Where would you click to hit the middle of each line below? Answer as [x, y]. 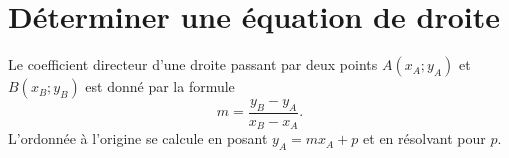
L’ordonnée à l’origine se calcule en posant [138, 138]
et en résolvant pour [424, 138]
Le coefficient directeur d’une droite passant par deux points [193, 64]
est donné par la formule [160, 86]
